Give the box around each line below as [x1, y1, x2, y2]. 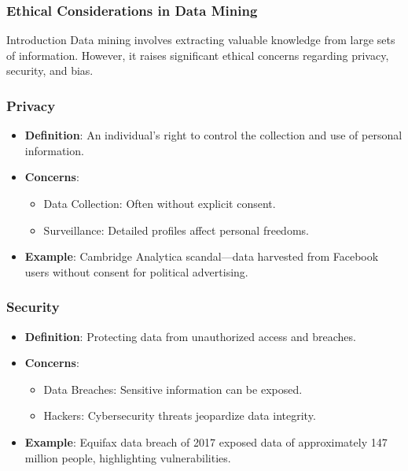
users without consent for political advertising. [24, 263, 248, 280]
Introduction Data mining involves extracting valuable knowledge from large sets [6, 32, 395, 48]
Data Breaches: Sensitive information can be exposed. [43, 380, 303, 397]
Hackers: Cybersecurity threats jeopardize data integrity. [43, 407, 316, 424]
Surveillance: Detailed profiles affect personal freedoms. [43, 221, 309, 238]
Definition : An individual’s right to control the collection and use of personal [24, 127, 402, 143]
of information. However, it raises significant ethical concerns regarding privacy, [6, 46, 389, 63]
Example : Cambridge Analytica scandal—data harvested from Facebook [24, 248, 379, 265]
